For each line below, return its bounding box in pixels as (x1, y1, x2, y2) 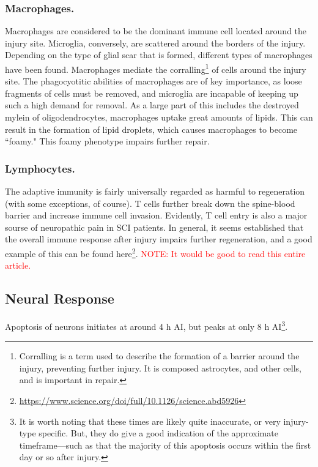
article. (5, 259, 31, 272)
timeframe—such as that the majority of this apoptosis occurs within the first (19, 438, 311, 451)
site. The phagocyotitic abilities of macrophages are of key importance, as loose (5, 75, 302, 88)
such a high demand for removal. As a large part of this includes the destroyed (5, 99, 299, 111)
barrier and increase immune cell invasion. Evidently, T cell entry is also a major (5, 209, 308, 222)
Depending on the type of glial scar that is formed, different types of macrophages (5, 48, 312, 61)
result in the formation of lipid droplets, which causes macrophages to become (5, 122, 298, 135)
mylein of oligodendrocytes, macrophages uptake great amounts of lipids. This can (5, 111, 313, 124)
